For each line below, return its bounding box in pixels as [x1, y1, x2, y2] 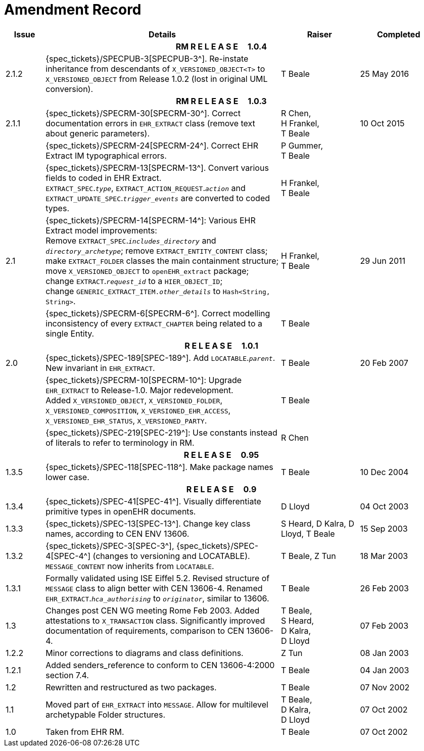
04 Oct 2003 [360, 501, 409, 511]
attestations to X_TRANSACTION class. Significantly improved [45, 615, 265, 626]
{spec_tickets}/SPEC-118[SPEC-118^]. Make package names [45, 461, 273, 472]
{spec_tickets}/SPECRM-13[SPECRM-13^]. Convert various [45, 162, 269, 173]
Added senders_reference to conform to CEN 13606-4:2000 [45, 660, 275, 670]
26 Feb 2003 [360, 583, 409, 593]
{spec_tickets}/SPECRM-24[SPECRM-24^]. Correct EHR [45, 140, 258, 151]
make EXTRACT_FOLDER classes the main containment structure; [45, 255, 279, 266]
